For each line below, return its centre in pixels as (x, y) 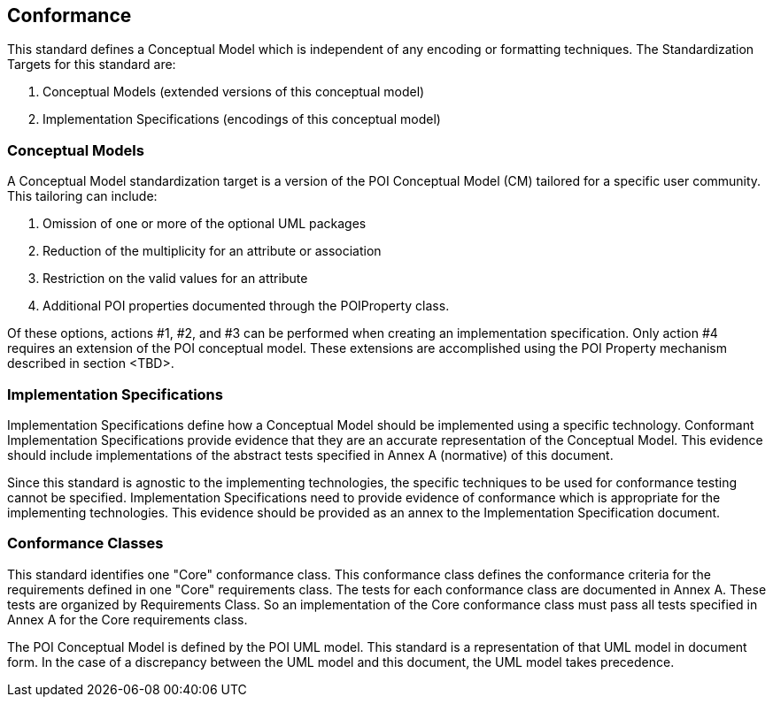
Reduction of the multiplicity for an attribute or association (212, 251)
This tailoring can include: (82, 196)
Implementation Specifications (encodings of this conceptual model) (242, 119)
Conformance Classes (85, 543)
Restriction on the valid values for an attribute (175, 279)
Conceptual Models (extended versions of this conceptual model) (234, 92)
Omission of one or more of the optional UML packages (205, 224)
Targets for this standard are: (92, 65)
